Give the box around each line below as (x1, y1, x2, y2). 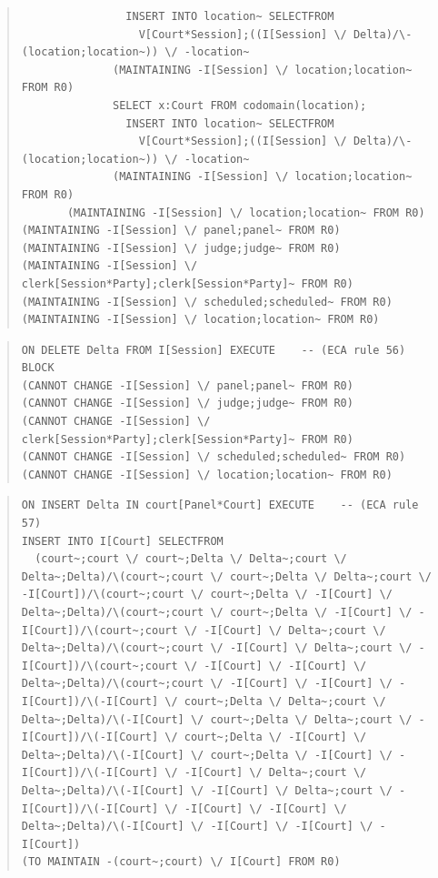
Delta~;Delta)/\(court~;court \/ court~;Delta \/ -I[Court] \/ (21, 606, 413, 619)
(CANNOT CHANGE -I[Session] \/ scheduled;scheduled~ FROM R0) (21, 450, 406, 464)
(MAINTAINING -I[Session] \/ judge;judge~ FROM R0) (21, 241, 341, 255)
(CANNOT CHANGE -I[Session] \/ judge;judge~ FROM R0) (21, 397, 353, 410)
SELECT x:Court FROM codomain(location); (113, 98, 367, 112)
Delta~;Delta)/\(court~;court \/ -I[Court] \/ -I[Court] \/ (21, 677, 393, 691)
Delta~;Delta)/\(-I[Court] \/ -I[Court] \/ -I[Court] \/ (21, 820, 373, 833)
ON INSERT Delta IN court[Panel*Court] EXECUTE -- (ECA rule (21, 499, 419, 512)
